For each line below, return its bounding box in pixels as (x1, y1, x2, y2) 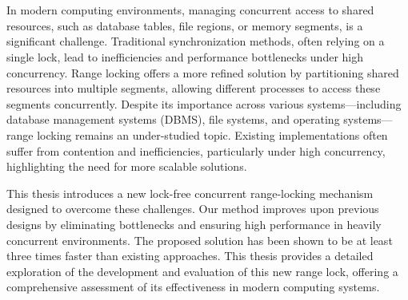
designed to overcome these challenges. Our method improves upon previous (6, 200, 379, 217)
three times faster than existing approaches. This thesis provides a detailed (6, 247, 374, 264)
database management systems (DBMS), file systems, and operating (6, 111, 340, 128)
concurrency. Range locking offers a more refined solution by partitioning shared (6, 64, 399, 81)
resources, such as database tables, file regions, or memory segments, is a (6, 17, 363, 34)
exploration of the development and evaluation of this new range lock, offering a (6, 262, 398, 279)
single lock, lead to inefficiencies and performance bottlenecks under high (6, 48, 364, 65)
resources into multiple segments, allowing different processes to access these (6, 80, 381, 97)
